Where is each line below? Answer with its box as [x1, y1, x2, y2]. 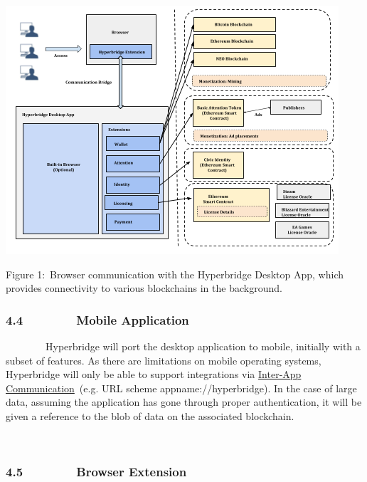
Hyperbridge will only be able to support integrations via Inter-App [6, 367, 302, 382]
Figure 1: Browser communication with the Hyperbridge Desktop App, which [6, 266, 344, 281]
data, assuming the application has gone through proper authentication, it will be [6, 394, 362, 409]
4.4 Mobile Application [6, 310, 189, 328]
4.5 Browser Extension [6, 463, 187, 481]
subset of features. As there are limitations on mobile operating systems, [6, 352, 321, 367]
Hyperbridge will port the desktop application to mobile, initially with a [45, 339, 361, 353]
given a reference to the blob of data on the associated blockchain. [6, 408, 294, 423]
